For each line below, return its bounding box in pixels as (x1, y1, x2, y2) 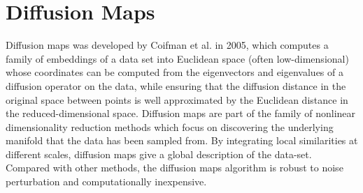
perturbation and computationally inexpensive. (6, 174, 207, 189)
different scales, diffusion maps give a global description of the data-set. (6, 146, 312, 161)
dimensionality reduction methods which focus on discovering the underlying (6, 119, 334, 134)
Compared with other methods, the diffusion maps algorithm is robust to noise (6, 160, 343, 175)
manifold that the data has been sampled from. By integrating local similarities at (6, 133, 358, 148)
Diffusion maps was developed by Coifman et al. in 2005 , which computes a (6, 38, 329, 52)
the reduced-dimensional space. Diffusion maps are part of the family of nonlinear (6, 106, 356, 121)
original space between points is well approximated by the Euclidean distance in (6, 92, 348, 107)
